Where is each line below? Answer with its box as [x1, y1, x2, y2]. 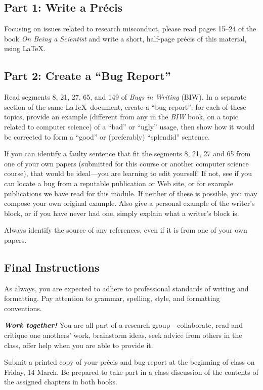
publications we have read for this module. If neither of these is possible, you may [4, 188, 257, 198]
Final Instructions [4, 259, 100, 275]
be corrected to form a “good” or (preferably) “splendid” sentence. [4, 131, 210, 142]
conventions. [4, 302, 42, 313]
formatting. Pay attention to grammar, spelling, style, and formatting [4, 293, 220, 304]
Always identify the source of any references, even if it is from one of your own [4, 225, 247, 235]
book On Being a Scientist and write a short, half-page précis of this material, [4, 33, 247, 44]
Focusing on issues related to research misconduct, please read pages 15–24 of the [4, 23, 256, 34]
